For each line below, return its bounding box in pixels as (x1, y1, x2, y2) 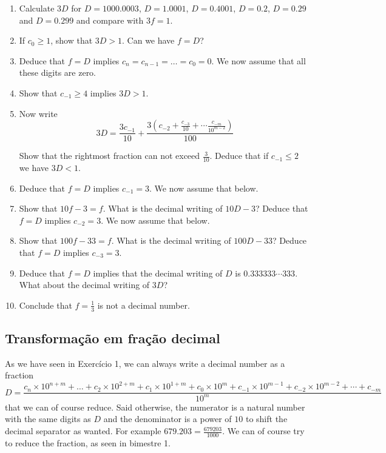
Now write (19, 107, 58, 119)
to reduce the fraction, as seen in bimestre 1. (5, 436, 171, 449)
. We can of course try (222, 424, 305, 437)
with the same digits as (5, 412, 91, 425)
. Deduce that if (209, 149, 269, 162)
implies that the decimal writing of (93, 266, 223, 279)
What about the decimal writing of (19, 278, 150, 291)
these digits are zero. (19, 66, 96, 79)
